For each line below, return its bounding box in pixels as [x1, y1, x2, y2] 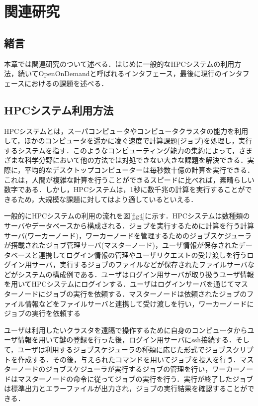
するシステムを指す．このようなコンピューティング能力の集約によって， [4, 145, 239, 155]
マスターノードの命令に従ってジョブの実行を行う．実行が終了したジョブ [17, 373, 254, 384]
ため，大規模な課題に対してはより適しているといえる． [17, 194, 198, 204]
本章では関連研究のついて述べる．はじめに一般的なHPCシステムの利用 [4, 58, 235, 69]
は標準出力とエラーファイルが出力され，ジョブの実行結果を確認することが [4, 383, 248, 394]
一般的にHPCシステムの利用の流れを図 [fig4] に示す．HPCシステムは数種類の [4, 210, 250, 221]
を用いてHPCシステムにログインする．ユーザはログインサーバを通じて [4, 279, 234, 289]
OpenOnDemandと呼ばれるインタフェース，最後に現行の [38, 68, 222, 79]
